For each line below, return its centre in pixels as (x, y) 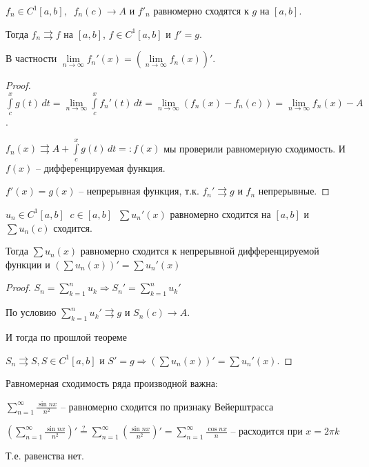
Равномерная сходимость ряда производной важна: (112, 383)
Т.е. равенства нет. (45, 456)
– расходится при (267, 431)
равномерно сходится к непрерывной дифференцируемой (200, 251)
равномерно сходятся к (201, 10)
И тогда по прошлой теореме (66, 336)
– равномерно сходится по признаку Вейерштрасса (167, 406)
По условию (31, 312)
